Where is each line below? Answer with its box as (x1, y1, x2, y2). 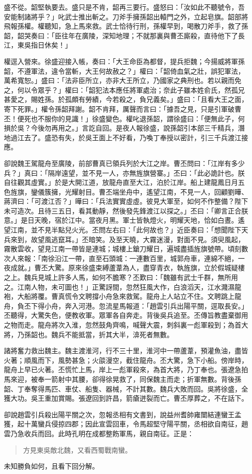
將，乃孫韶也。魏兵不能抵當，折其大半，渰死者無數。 (4, 329, 173, 339)
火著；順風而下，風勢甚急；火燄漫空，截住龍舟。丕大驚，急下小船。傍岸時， (4, 355, 248, 365)
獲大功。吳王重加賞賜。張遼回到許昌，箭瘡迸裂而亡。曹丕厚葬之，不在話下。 (4, 393, 248, 403)
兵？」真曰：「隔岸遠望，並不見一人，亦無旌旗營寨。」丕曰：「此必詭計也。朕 (4, 167, 245, 178)
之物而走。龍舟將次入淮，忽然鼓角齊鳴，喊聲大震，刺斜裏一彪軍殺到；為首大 (4, 320, 248, 329)
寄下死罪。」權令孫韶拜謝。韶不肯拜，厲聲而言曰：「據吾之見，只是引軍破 (4, 103, 235, 114)
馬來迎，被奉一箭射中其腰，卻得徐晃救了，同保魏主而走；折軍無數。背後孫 (4, 374, 241, 384)
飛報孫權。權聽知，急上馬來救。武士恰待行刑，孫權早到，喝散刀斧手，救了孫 (4, 21, 248, 31)
